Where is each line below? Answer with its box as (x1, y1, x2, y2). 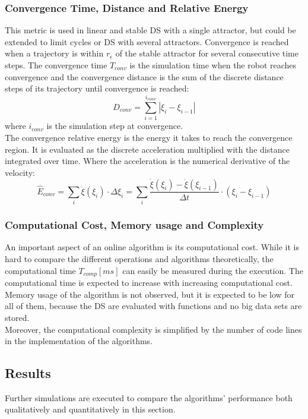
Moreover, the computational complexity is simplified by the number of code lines (5, 323, 302, 335)
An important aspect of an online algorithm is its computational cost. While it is (5, 241, 299, 253)
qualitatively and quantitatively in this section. (5, 403, 176, 415)
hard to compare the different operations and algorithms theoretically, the (5, 253, 274, 265)
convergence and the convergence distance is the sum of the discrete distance (5, 70, 284, 83)
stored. (5, 311, 30, 323)
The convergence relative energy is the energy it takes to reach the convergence (5, 131, 293, 143)
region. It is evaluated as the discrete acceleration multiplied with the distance (5, 143, 290, 155)
